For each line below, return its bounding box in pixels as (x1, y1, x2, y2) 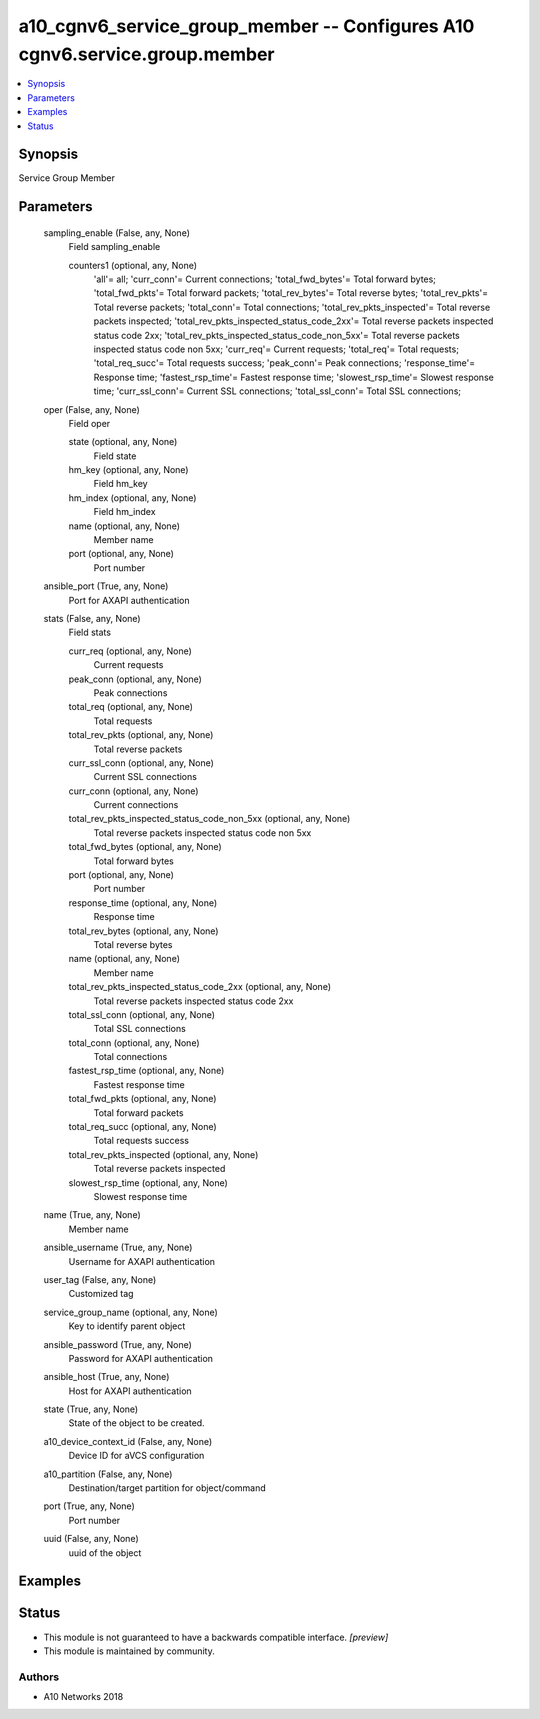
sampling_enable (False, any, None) (43, 226, 190, 239)
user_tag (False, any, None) (43, 1273, 157, 1285)
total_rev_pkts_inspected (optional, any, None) (68, 1148, 259, 1160)
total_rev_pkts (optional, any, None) (68, 729, 214, 741)
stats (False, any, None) (43, 612, 141, 624)
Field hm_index (93, 506, 156, 518)
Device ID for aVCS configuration (68, 1450, 205, 1462)
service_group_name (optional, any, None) (43, 1306, 219, 1318)
